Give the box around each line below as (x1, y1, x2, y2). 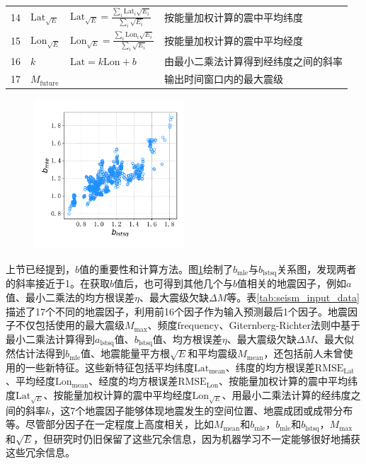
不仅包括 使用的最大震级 (15, 318, 125, 332)
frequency (177, 321, 219, 332)
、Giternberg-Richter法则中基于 (219, 318, 360, 332)
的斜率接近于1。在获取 (6, 276, 110, 291)
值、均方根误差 (152, 331, 222, 346)
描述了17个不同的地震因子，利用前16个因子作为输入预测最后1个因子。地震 (6, 303, 348, 318)
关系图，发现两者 (277, 261, 357, 276)
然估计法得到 (6, 346, 65, 361)
